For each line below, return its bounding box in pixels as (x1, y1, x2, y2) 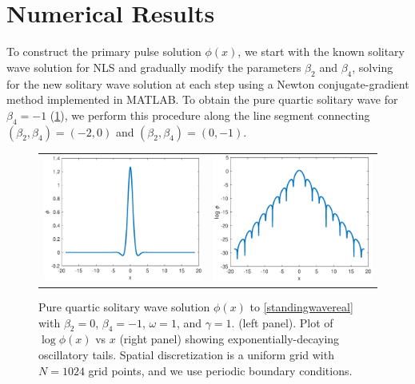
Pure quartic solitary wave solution (38, 298, 210, 315)
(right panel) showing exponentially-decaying (119, 331, 340, 347)
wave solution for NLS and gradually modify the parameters (6, 58, 301, 75)
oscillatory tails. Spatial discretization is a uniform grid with (38, 346, 334, 362)
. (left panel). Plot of (231, 314, 333, 331)
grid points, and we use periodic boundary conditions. (88, 362, 353, 378)
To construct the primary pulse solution (6, 43, 202, 60)
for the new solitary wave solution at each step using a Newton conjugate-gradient (6, 75, 409, 92)
